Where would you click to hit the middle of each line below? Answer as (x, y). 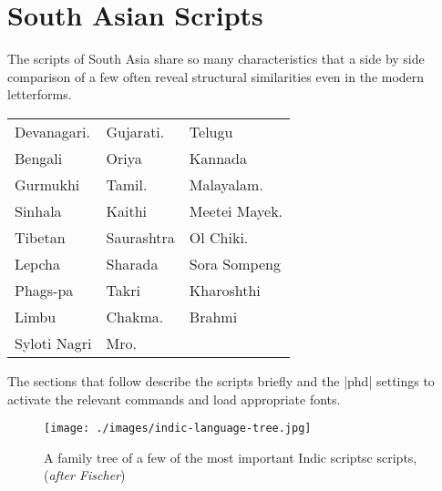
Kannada (218, 158)
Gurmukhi (47, 184)
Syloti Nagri (53, 343)
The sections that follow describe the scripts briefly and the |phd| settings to (221, 380)
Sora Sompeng (235, 263)
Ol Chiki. (219, 237)
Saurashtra (140, 237)
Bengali (39, 158)
